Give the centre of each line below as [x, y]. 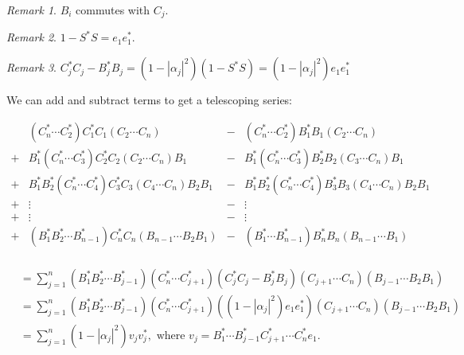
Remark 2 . [31, 37]
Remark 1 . [31, 10]
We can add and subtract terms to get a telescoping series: [150, 100]
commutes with [113, 10]
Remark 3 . [31, 67]
